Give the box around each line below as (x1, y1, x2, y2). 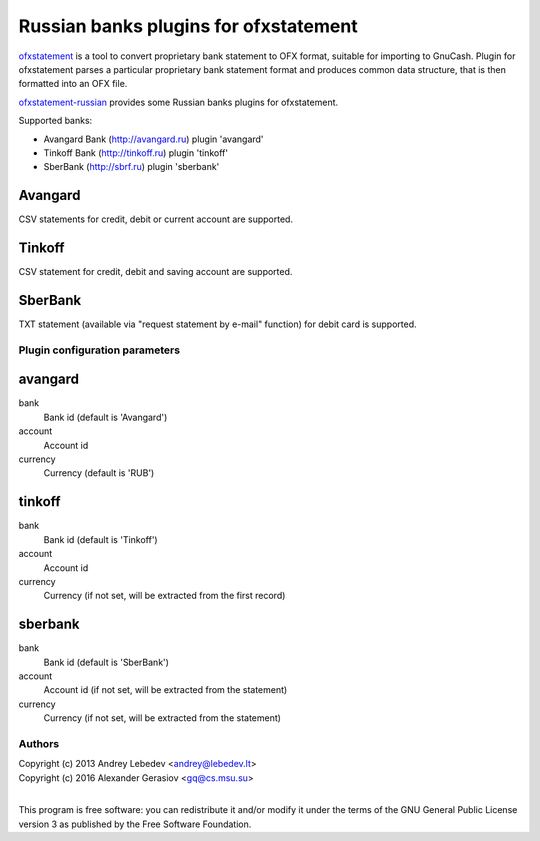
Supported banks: (18, 115, 93, 127)
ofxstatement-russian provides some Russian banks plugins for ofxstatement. (18, 96, 339, 108)
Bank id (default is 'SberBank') (43, 656, 170, 668)
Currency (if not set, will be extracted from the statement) (43, 712, 282, 724)
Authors (18, 736, 60, 750)
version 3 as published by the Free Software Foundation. (18, 818, 252, 830)
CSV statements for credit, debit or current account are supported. (18, 213, 294, 225)
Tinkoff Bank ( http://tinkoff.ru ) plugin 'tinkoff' (43, 146, 229, 159)
